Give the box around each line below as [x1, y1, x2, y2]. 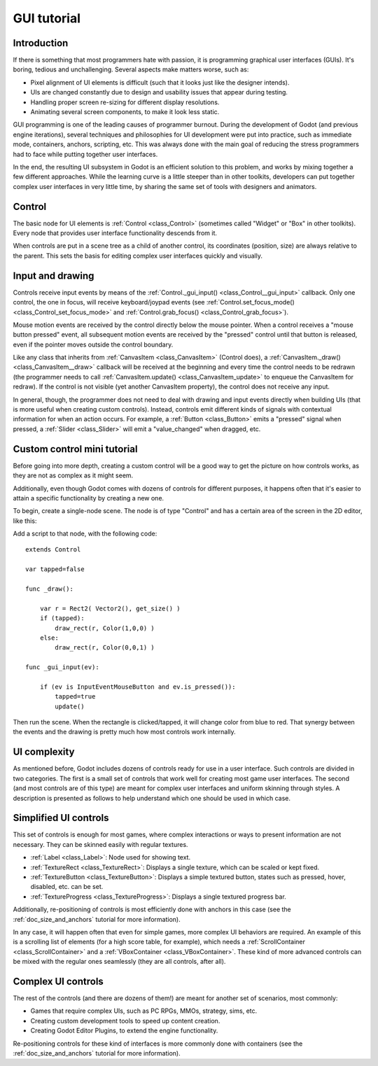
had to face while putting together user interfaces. [13, 150, 158, 158]
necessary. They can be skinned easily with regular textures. [13, 840, 188, 848]
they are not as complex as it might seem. [13, 471, 134, 479]
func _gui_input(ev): [25, 664, 99, 671]
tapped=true [55, 693, 96, 701]
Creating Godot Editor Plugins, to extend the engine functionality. [30, 1026, 218, 1035]
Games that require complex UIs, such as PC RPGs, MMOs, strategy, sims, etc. [30, 1007, 258, 1015]
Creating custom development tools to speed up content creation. [30, 1016, 220, 1025]
